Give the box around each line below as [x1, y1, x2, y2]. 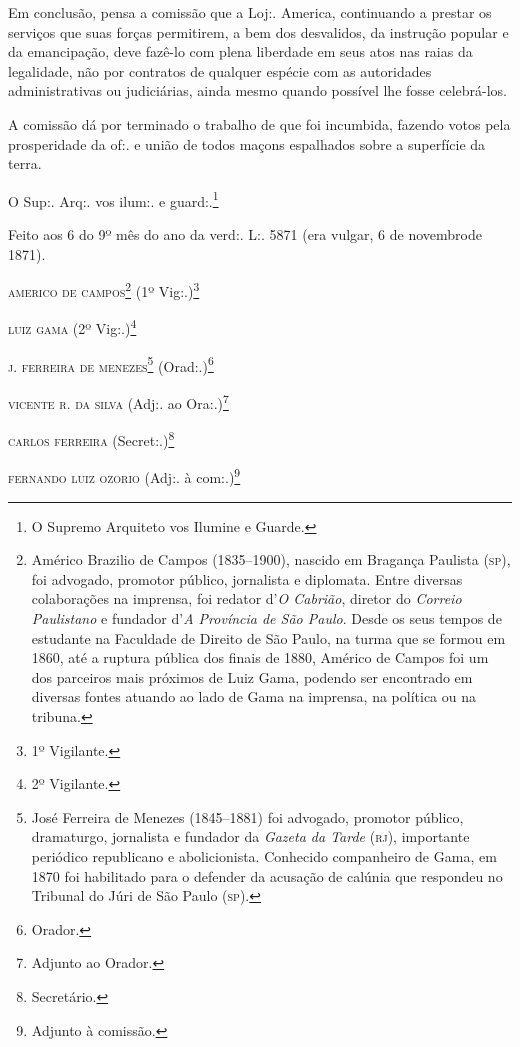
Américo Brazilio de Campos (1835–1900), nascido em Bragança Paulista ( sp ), [31, 549, 511, 570]
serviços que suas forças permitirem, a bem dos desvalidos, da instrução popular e [8, 21, 509, 42]
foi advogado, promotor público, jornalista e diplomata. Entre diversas [31, 568, 463, 589]
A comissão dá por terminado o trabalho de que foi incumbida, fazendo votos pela [8, 113, 511, 134]
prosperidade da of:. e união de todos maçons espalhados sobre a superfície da [8, 133, 486, 154]
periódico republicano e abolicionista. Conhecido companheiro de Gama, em [31, 846, 497, 866]
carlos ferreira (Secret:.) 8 [8, 427, 175, 450]
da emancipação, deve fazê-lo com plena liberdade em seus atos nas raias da [8, 41, 473, 62]
